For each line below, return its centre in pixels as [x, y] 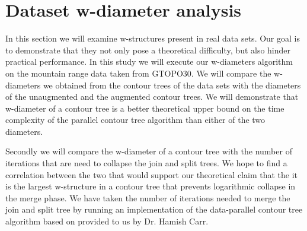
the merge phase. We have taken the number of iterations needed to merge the [148, 197]
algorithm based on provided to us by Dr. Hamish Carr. [107, 221]
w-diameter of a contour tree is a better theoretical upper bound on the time [145, 108]
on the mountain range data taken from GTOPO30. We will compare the [138, 73]
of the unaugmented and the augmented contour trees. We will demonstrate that [152, 96]
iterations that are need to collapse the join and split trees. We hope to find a [146, 163]
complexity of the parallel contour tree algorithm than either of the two [135, 120]
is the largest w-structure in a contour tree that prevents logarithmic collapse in [151, 186]
